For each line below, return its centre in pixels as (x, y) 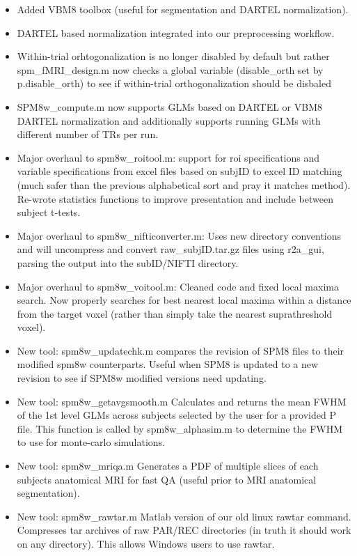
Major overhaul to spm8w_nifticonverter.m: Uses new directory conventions (179, 235)
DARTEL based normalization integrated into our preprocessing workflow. (176, 32)
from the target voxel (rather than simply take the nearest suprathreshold (175, 313)
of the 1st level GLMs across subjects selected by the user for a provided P (176, 415)
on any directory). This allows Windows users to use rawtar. (146, 543)
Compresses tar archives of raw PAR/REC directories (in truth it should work (184, 530)
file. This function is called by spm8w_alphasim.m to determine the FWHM (180, 428)
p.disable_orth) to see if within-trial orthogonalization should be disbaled (174, 83)
